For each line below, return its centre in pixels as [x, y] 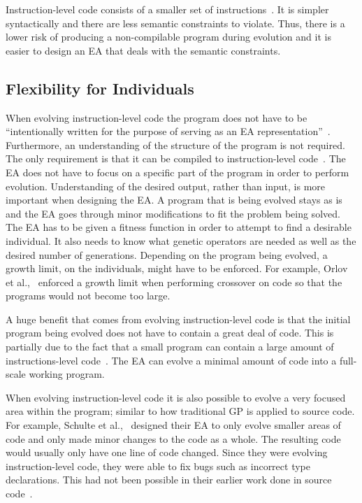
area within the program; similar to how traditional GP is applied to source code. [180, 411]
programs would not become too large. [88, 296]
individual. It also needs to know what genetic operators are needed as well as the [181, 240]
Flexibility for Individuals [100, 88]
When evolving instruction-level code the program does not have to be [157, 117]
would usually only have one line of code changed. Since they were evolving [167, 452]
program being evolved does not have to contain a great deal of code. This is [170, 333]
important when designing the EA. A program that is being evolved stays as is [174, 200]
